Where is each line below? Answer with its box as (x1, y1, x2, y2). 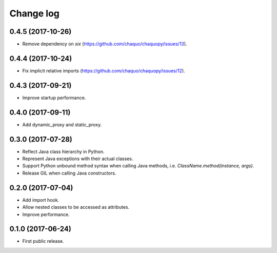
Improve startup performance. (22, 94, 86, 101)
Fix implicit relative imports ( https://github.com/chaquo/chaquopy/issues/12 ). (22, 67, 185, 74)
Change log (9, 8, 60, 19)
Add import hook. (22, 197, 60, 203)
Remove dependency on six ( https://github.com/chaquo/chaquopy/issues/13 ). (22, 41, 187, 47)
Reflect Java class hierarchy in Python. (22, 148, 105, 154)
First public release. (22, 238, 64, 244)
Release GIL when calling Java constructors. (22, 170, 116, 176)
